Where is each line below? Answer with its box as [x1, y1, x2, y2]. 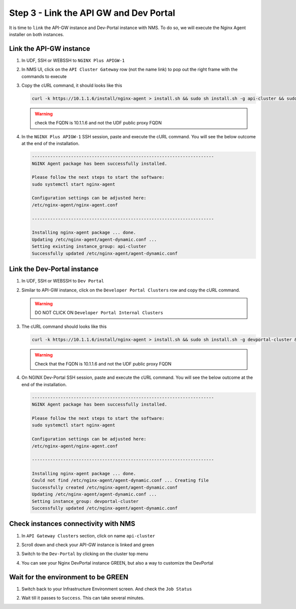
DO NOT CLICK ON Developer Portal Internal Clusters [35, 310, 163, 316]
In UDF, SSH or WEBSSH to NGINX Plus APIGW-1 [21, 57, 125, 63]
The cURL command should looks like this [21, 324, 107, 329]
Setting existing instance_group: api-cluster [32, 244, 147, 249]
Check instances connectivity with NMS [9, 520, 136, 528]
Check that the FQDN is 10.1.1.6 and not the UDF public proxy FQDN [35, 361, 172, 367]
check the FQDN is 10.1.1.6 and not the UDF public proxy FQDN [35, 120, 162, 126]
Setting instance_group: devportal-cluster [32, 498, 139, 504]
